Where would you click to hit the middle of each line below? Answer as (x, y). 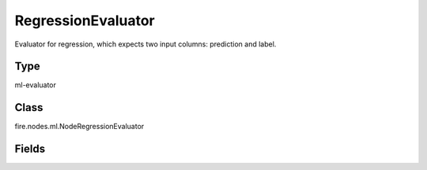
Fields (30, 149)
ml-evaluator (36, 85)
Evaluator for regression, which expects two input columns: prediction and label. (145, 44)
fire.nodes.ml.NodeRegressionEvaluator (79, 127)
